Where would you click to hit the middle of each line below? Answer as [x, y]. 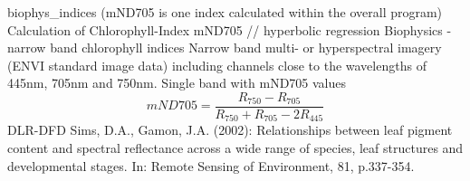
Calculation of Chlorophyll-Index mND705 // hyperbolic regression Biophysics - [230, 29]
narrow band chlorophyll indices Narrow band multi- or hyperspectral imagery [225, 48]
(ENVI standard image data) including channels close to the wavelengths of [217, 65]
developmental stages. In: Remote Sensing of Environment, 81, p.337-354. [211, 165]
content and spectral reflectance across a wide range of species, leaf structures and [235, 148]
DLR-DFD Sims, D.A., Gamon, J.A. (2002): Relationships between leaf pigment [230, 130]
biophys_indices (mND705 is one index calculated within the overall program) [225, 12]
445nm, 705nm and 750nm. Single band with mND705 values [177, 83]
